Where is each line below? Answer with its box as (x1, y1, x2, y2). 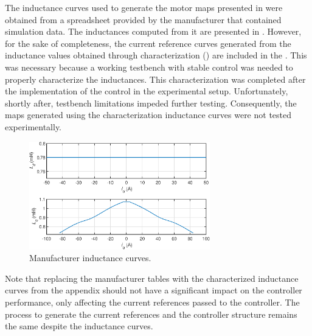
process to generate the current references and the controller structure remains (5, 307, 297, 320)
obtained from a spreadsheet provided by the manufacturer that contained (5, 13, 282, 26)
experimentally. (5, 120, 62, 133)
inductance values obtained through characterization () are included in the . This (5, 49, 307, 61)
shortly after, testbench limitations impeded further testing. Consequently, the (5, 96, 297, 109)
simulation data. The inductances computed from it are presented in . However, (5, 25, 302, 38)
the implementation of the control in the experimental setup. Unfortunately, (5, 85, 288, 97)
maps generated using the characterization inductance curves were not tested (5, 108, 292, 121)
